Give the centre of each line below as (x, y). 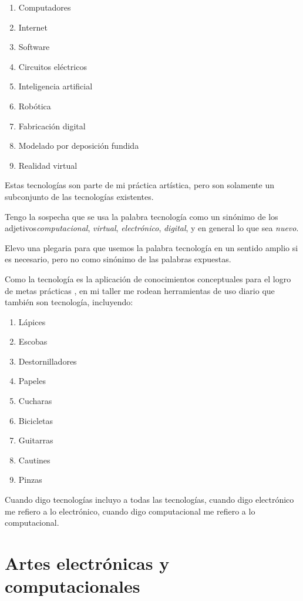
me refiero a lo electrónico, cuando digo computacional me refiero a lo (130, 511)
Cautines (34, 460)
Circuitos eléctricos (53, 66)
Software (34, 47)
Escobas (33, 341)
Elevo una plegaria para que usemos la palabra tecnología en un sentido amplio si (151, 247)
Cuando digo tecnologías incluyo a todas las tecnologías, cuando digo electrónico (149, 500)
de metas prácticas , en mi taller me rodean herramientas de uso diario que (140, 290)
